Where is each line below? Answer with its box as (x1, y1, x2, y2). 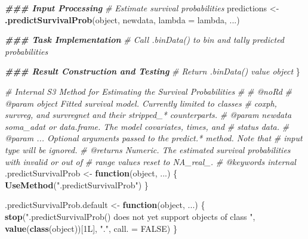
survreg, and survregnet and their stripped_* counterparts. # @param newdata (5, 108, 292, 121)
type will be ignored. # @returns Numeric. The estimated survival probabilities (5, 143, 291, 156)
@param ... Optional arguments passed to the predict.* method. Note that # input (5, 132, 303, 144)
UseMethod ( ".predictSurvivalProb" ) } (5, 178, 149, 191)
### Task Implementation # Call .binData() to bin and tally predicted (5, 33, 285, 46)
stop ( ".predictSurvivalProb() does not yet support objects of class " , (5, 210, 255, 222)
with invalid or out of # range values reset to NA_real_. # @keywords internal (5, 155, 296, 167)
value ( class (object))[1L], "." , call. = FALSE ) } (5, 222, 177, 234)
